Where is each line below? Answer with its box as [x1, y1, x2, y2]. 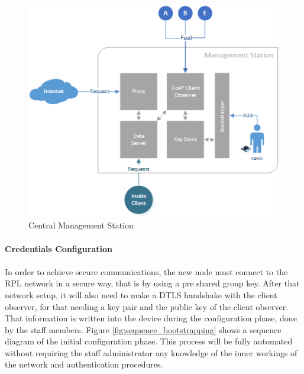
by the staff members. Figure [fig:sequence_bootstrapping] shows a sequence [5, 323, 282, 336]
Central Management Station [28, 219, 134, 231]
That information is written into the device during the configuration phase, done [5, 312, 297, 324]
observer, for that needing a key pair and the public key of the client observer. [5, 300, 289, 312]
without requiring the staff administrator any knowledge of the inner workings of [5, 346, 297, 359]
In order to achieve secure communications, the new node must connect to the [5, 265, 288, 278]
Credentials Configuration [5, 242, 112, 254]
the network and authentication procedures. [5, 358, 163, 370]
